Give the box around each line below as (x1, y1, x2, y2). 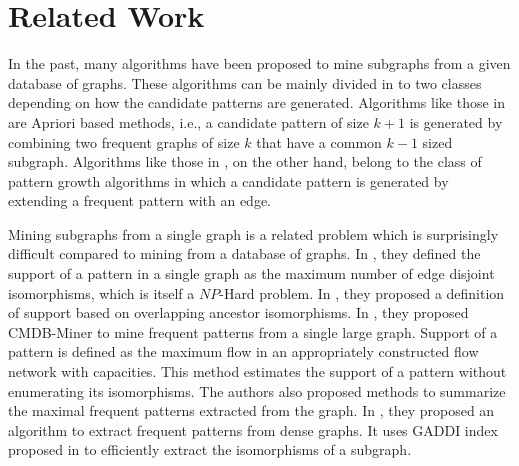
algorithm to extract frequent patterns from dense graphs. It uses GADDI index (8, 419, 498, 440)
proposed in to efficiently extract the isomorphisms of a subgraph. (8, 439, 412, 460)
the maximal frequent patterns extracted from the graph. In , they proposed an (8, 400, 495, 421)
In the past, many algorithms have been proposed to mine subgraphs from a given (8, 53, 511, 74)
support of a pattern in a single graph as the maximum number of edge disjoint (8, 263, 495, 284)
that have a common (256, 131, 382, 152)
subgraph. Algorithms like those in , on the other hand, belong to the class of (8, 151, 482, 172)
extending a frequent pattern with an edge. (8, 190, 271, 211)
